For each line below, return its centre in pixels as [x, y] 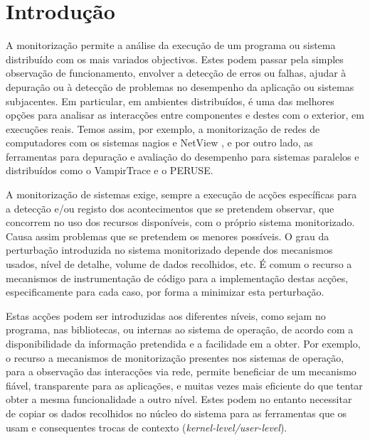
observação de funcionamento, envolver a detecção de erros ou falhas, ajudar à [176, 73]
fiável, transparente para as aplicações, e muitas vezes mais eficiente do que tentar [184, 385]
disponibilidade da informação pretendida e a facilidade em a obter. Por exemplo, [183, 343]
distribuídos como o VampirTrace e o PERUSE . [110, 170]
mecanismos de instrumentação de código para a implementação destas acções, [177, 278]
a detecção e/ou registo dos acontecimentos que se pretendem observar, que [170, 208]
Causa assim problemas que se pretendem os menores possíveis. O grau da [168, 236]
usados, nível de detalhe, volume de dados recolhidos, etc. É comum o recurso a [179, 264]
